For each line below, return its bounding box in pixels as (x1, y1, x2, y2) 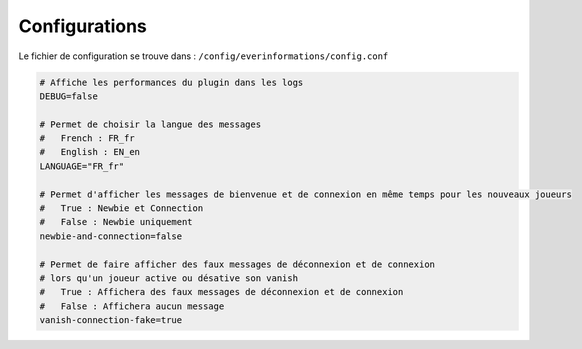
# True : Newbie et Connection (39, 203, 204, 214)
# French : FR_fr (39, 133, 135, 144)
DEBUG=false (39, 90, 99, 102)
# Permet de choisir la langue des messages (39, 118, 262, 130)
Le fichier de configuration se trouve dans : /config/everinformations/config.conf (18, 50, 389, 62)
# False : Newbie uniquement (39, 216, 194, 228)
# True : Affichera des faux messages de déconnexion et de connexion (39, 286, 404, 298)
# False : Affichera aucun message (39, 300, 225, 312)
